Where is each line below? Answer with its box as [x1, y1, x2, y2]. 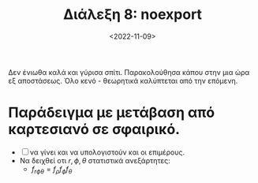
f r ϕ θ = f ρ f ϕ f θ [31, 164, 73, 175]
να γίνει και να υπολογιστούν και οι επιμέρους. [29, 148, 185, 157]
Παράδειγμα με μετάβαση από [8, 104, 215, 121]
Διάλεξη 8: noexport [62, 6, 203, 24]
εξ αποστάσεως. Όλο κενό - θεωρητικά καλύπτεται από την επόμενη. [8, 76, 238, 85]
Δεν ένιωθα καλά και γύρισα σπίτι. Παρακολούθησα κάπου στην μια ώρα [8, 67, 250, 77]
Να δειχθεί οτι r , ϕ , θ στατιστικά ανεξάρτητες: [19, 155, 171, 165]
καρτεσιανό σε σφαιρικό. [8, 121, 180, 139]
